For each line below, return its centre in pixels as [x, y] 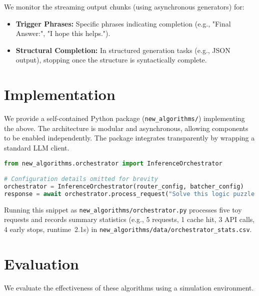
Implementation [60, 94]
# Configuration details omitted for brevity [81, 179]
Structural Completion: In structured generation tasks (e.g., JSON [123, 50]
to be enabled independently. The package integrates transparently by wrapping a [129, 138]
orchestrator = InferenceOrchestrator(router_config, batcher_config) [124, 186]
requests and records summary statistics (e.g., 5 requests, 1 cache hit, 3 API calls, [129, 219]
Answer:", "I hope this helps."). [63, 33]
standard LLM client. [37, 147]
